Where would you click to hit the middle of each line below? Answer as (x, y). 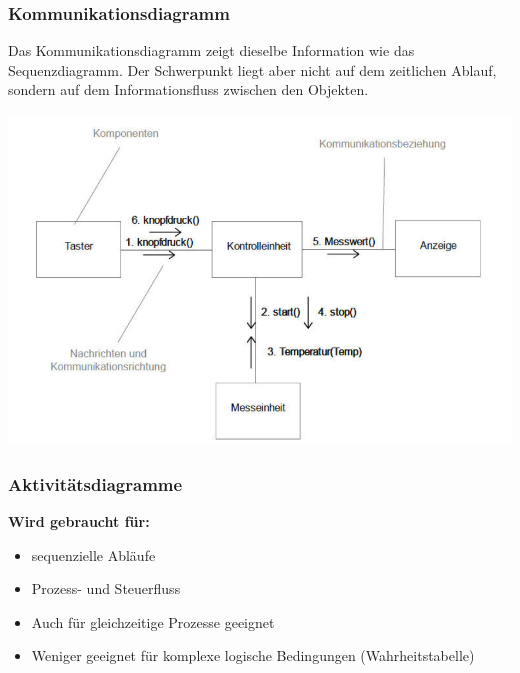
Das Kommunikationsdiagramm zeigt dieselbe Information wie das (211, 50)
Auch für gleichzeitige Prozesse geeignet (153, 621)
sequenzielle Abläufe (93, 554)
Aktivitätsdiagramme (95, 483)
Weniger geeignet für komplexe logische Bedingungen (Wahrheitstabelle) (253, 655)
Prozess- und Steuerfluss (106, 588)
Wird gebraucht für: (79, 521)
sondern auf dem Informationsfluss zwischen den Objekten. (188, 89)
